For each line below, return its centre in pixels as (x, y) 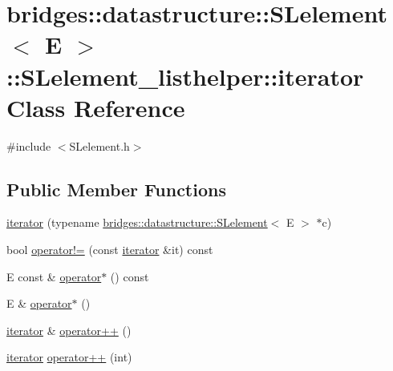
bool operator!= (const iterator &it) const (110, 250)
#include (29, 145)
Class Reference (96, 107)
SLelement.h (99, 145)
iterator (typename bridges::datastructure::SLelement (137, 222)
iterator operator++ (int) (69, 357)
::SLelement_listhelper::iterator (185, 76)
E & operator (39, 303)
